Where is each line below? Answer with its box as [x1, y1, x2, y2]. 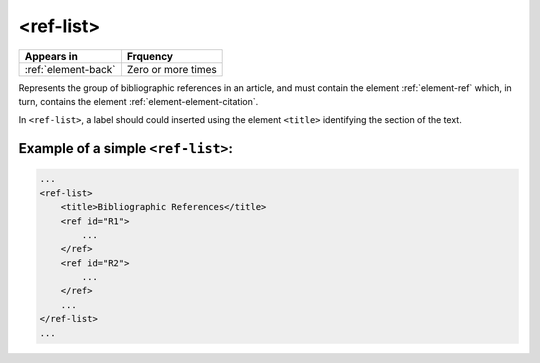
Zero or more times [126, 62, 217, 76]
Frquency [126, 49, 174, 63]
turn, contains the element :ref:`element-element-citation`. [18, 95, 259, 107]
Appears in [24, 49, 79, 63]
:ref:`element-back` [24, 62, 116, 76]
